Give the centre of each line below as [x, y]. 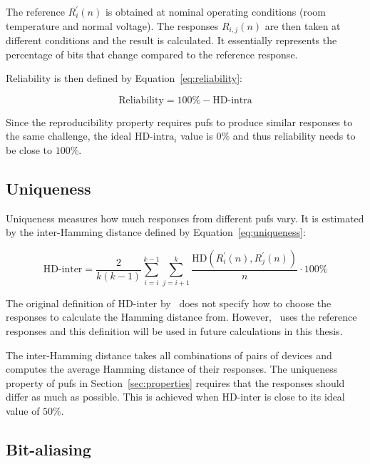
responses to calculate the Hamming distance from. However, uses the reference [181, 317]
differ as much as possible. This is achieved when [112, 397]
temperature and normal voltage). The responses [112, 25]
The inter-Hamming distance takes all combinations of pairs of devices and [169, 355]
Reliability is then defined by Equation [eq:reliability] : [124, 78]
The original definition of [60, 303]
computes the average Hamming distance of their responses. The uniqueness [172, 369]
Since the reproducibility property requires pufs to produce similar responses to [179, 122]
